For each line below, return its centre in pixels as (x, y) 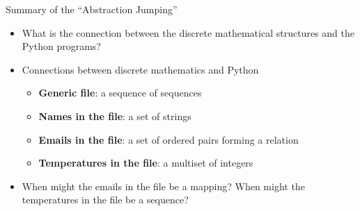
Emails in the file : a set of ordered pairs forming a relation (169, 139)
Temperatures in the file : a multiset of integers (146, 163)
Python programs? (61, 46)
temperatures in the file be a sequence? (105, 200)
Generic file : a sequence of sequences (120, 93)
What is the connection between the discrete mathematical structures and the (188, 32)
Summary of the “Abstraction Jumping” (92, 9)
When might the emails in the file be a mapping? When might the (163, 186)
